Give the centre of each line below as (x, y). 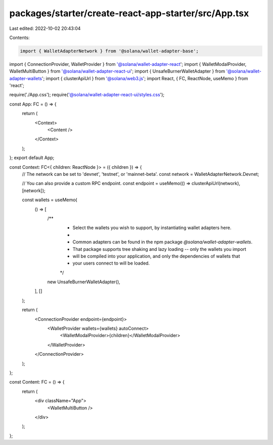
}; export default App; (32, 158)
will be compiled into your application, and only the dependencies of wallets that (156, 256)
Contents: (19, 38)
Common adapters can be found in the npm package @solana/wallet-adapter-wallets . (163, 242)
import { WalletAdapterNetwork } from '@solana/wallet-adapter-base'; (109, 51)
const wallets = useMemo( (50, 200)
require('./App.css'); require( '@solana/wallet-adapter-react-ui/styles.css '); (87, 95)
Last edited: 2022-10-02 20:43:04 (45, 28)
